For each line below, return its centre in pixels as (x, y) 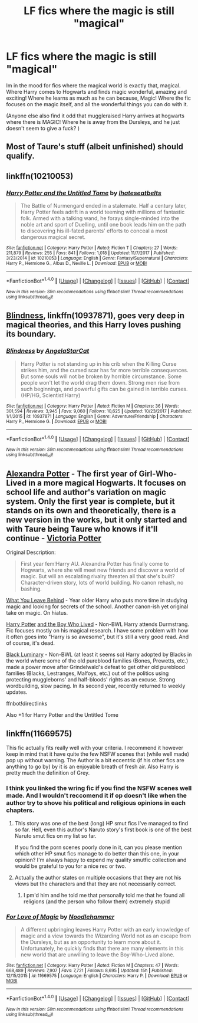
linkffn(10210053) (40, 176)
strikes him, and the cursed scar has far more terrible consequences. (104, 370)
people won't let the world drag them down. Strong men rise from (100, 382)
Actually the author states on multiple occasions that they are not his (98, 877)
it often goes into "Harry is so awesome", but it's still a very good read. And (98, 637)
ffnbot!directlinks (27, 704)
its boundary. (31, 334)
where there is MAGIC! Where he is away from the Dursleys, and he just (93, 122)
